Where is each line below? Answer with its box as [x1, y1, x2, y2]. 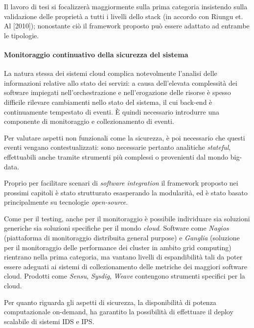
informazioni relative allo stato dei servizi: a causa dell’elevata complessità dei [4, 77, 237, 88]
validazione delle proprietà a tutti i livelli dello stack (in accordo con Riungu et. [4, 11, 243, 21]
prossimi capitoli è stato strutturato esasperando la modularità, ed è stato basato [4, 187, 248, 197]
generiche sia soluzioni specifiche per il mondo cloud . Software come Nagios [4, 223, 229, 233]
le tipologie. [4, 30, 39, 40]
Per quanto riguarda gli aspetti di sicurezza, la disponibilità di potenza [4, 297, 216, 307]
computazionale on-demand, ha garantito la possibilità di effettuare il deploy [4, 306, 233, 317]
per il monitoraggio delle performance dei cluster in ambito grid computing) [4, 242, 231, 252]
